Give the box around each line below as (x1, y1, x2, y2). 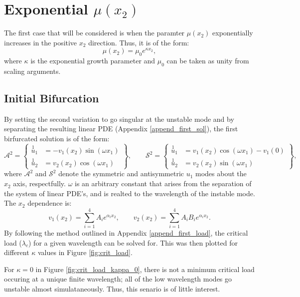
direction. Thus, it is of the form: (88, 37, 189, 47)
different (4, 247, 29, 258)
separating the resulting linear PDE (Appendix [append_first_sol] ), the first (4, 123, 238, 134)
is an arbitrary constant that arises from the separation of (75, 178, 252, 189)
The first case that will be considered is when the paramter (4, 27, 185, 38)
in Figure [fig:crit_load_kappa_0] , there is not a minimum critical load (35, 264, 255, 274)
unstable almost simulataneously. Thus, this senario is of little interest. (4, 283, 220, 294)
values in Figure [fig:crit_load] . (38, 247, 133, 258)
